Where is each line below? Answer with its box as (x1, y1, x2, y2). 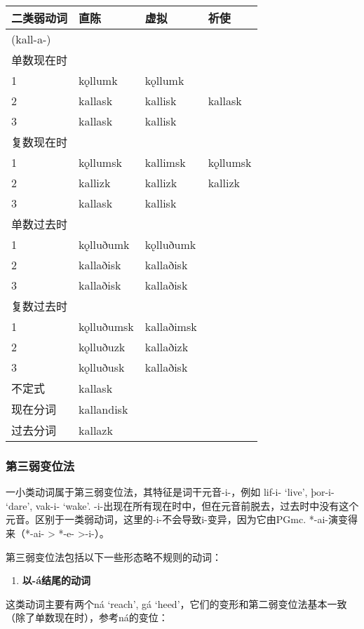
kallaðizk (144, 339, 189, 355)
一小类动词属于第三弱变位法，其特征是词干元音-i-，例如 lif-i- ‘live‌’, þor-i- (6, 485, 335, 499)
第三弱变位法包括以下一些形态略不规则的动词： (6, 549, 222, 564)
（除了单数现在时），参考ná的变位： (6, 610, 168, 625)
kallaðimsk (144, 318, 197, 334)
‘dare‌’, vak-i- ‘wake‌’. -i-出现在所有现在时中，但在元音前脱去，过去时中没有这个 (6, 498, 359, 513)
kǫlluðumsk (79, 318, 134, 334)
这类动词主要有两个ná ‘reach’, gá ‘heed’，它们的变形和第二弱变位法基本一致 (6, 596, 347, 611)
